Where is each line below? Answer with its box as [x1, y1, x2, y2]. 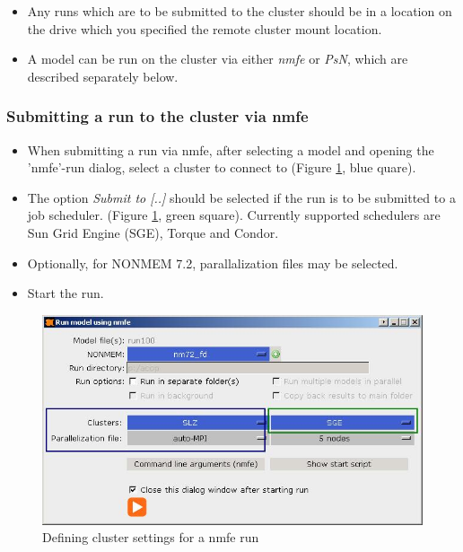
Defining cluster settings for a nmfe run [42, 528, 259, 547]
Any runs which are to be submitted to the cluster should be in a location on [27, 2, 452, 20]
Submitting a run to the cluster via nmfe [6, 105, 309, 127]
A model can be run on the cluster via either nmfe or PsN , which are [27, 49, 408, 68]
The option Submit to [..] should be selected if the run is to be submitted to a [27, 188, 456, 206]
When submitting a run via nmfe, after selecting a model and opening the [27, 140, 434, 159]
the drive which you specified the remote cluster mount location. [27, 19, 382, 38]
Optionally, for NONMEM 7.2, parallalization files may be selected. [27, 253, 398, 272]
